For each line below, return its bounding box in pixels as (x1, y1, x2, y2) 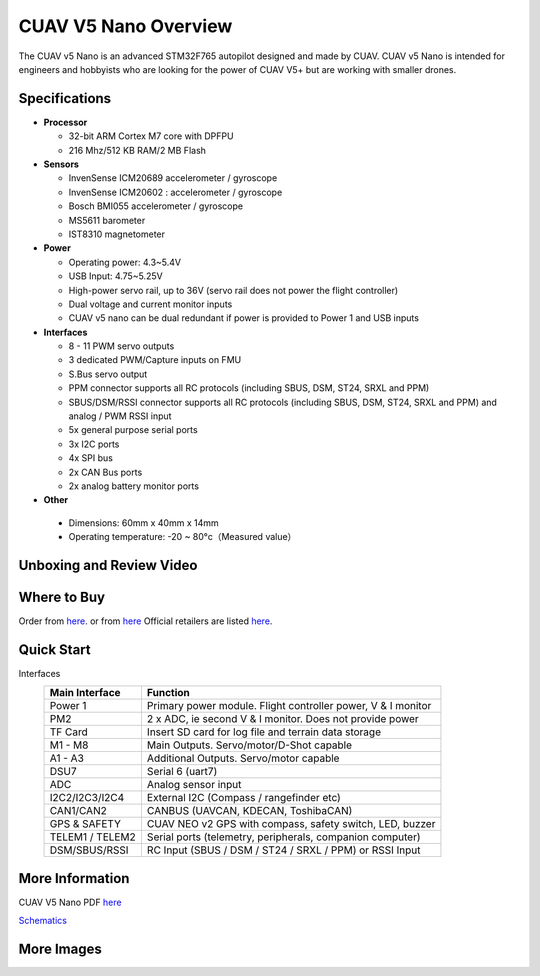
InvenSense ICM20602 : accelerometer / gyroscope (68, 186, 283, 198)
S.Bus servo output (68, 368, 148, 380)
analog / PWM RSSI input (68, 410, 172, 422)
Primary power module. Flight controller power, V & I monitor (146, 699, 432, 713)
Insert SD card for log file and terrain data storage (146, 725, 382, 739)
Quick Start (18, 641, 91, 658)
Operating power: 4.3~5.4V (68, 256, 182, 268)
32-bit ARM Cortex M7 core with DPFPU (68, 130, 234, 142)
